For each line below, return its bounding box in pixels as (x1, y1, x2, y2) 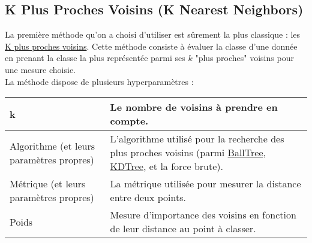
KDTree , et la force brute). (110, 159, 223, 174)
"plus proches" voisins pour (195, 51, 294, 64)
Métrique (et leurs (10, 177, 86, 191)
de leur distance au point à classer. (110, 221, 256, 236)
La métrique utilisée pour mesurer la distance (110, 177, 301, 191)
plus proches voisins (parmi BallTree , (110, 145, 266, 160)
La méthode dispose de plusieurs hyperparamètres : (5, 75, 194, 87)
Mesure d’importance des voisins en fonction (110, 208, 296, 222)
